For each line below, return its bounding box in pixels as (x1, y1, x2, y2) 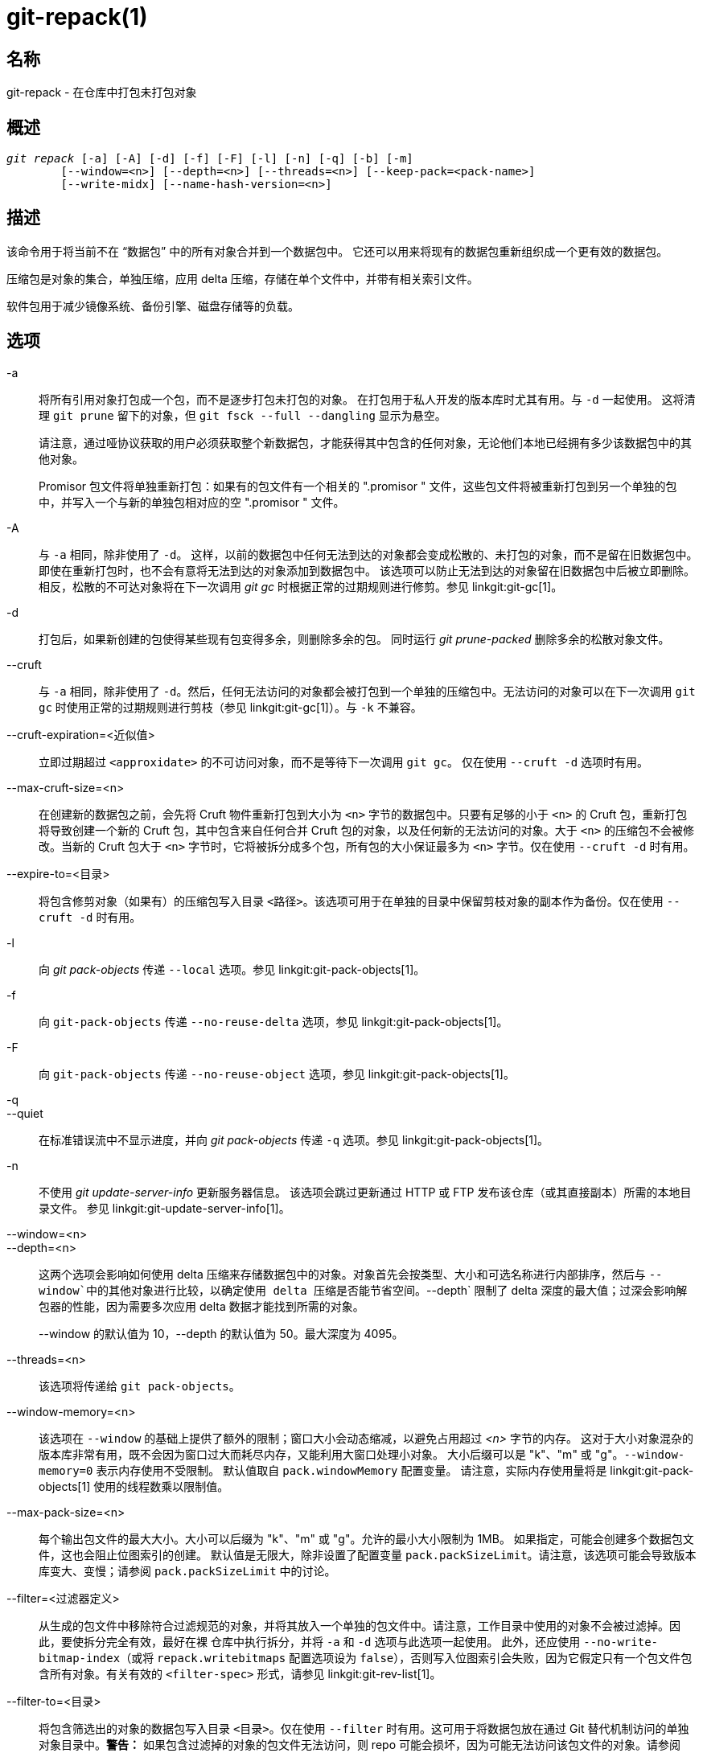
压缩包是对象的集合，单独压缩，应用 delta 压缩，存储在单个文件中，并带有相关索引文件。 (6, 271, 479, 285)
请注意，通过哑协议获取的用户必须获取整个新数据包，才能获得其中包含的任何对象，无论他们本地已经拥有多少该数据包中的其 (39, 435, 692, 450)
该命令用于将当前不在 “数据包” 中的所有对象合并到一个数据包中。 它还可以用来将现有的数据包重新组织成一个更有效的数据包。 (6, 244, 668, 258)
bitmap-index (39, 1651, 121, 1665)
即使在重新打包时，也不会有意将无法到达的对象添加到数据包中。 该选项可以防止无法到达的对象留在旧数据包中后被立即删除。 (39, 563, 695, 577)
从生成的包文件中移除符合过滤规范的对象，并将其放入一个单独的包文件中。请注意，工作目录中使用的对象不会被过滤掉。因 (39, 1618, 680, 1632)
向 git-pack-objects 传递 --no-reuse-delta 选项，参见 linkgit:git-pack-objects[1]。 (39, 1014, 508, 1028)
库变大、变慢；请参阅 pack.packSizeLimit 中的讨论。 (39, 1563, 336, 1578)
